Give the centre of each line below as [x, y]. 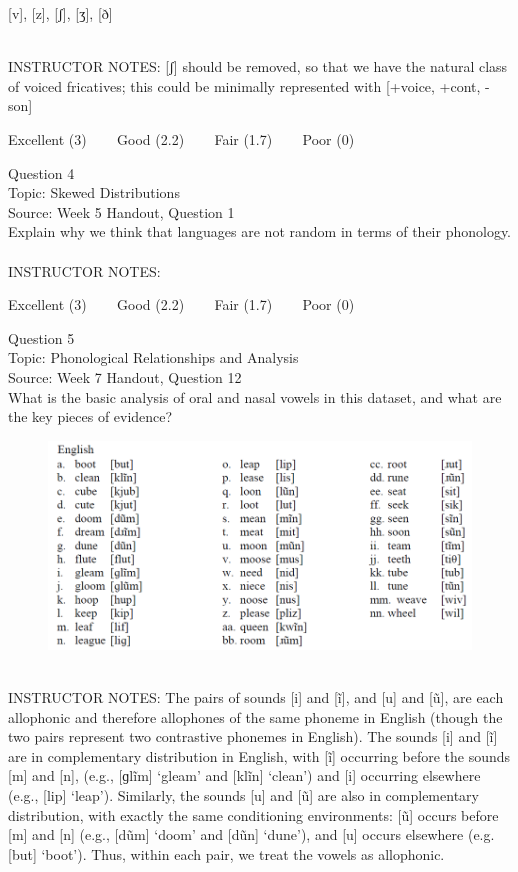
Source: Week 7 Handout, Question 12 [125, 376]
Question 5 [41, 337]
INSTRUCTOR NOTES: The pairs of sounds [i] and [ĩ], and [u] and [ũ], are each [256, 697]
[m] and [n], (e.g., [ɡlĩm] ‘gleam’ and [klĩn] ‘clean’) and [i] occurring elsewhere [244, 775]
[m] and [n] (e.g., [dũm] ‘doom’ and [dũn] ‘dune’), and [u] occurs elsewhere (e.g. [251, 834]
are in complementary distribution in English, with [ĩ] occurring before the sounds [259, 755]
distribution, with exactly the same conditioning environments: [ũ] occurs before [253, 814]
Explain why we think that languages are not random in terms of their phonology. [260, 231]
